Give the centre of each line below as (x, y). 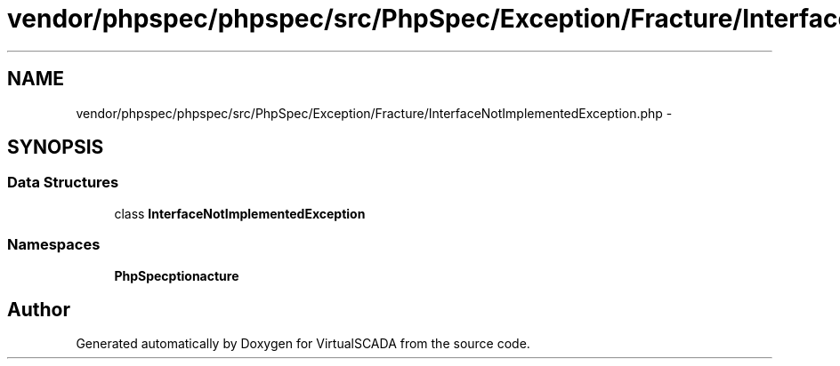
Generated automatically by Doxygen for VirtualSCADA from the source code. (303, 344)
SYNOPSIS (56, 147)
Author (39, 309)
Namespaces (54, 245)
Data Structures (63, 183)
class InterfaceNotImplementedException (240, 213)
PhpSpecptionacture (177, 275)
